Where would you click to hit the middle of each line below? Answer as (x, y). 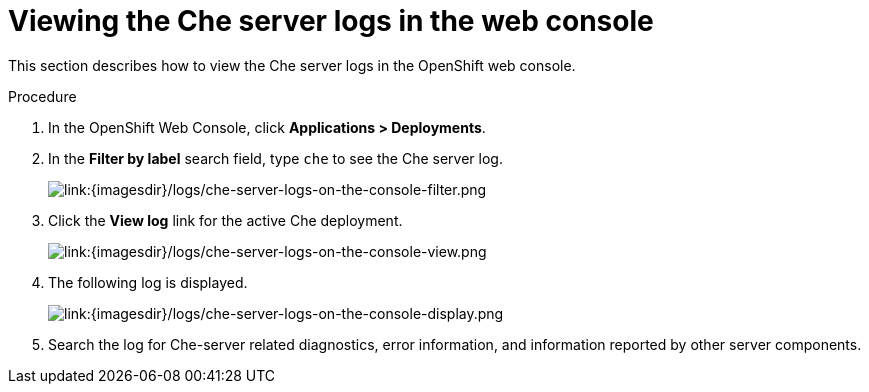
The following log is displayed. (148, 282)
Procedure (42, 96)
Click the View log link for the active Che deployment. (225, 220)
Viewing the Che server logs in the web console (331, 21)
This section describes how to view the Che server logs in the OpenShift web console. (292, 65)
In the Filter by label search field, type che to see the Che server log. (275, 158)
